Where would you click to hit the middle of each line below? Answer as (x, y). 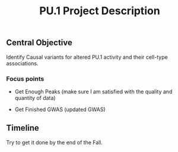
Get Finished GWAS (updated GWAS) (60, 109)
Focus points (25, 78)
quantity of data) (35, 98)
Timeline (23, 128)
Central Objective (39, 43)
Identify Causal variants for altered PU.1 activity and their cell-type (87, 57)
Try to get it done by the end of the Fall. (54, 142)
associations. (22, 63)
